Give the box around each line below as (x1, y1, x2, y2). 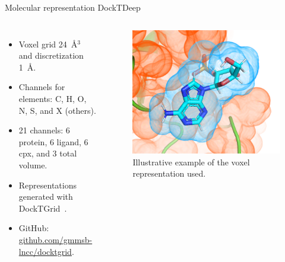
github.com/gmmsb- (18, 233, 93, 245)
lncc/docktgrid (18, 245, 72, 257)
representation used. (132, 167, 206, 180)
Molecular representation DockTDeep (5, 1, 141, 13)
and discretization (18, 49, 84, 62)
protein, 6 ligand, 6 (18, 135, 88, 148)
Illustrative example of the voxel (132, 155, 250, 168)
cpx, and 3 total (18, 147, 77, 159)
